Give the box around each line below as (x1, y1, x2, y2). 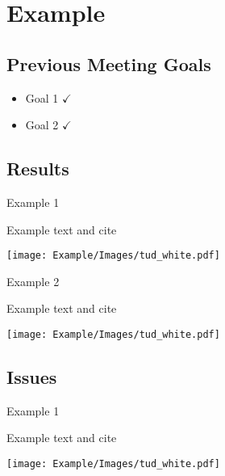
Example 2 (6, 272, 60, 289)
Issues (6, 364, 57, 390)
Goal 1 (25, 89, 59, 106)
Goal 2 (25, 116, 59, 133)
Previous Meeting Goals (6, 51, 211, 76)
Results (6, 156, 69, 181)
